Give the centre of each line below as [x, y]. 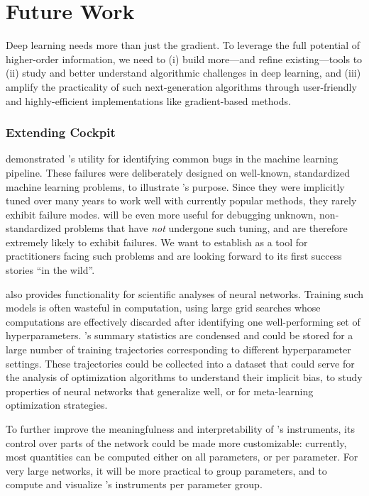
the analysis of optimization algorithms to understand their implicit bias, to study [184, 377]
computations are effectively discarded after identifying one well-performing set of [183, 321]
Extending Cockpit [61, 132]
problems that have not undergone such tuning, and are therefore [206, 228]
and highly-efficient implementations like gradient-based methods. [148, 100]
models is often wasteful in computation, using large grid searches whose [163, 308]
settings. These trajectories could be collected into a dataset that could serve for [180, 363]
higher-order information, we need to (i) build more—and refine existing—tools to [184, 59]
